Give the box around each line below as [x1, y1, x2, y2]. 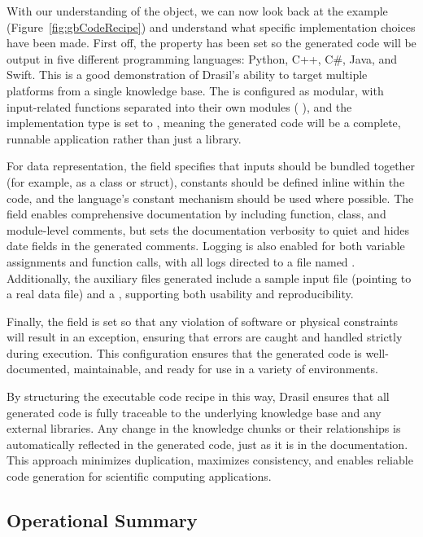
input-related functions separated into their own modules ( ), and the [7, 98, 352, 115]
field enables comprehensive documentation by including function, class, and [7, 205, 386, 222]
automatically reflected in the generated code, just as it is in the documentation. [7, 435, 408, 452]
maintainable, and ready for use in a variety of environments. [73, 360, 378, 377]
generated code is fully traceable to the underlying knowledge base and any [7, 403, 382, 420]
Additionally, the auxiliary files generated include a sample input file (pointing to [7, 269, 412, 286]
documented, [7, 360, 70, 377]
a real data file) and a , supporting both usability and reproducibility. [7, 285, 354, 302]
